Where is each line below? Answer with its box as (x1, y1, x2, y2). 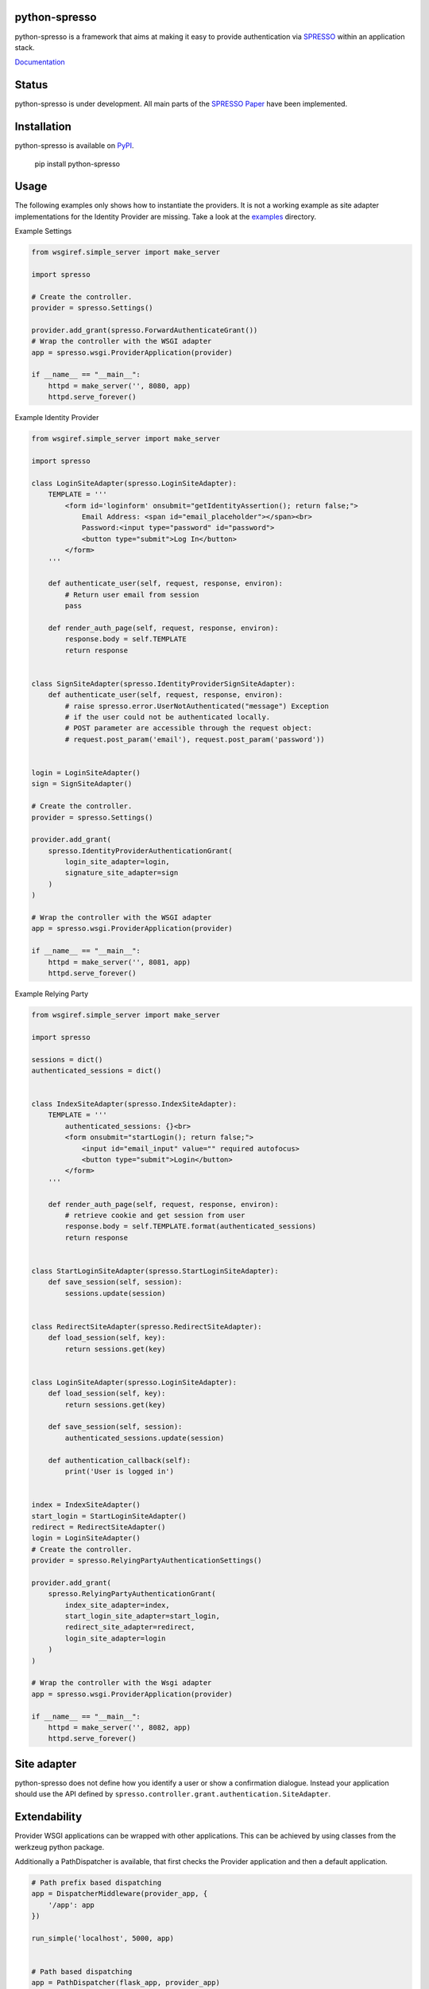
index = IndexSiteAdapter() (31, 1501, 141, 1509)
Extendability (14, 1810, 83, 1824)
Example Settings (14, 227, 72, 236)
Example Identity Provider (14, 413, 99, 422)
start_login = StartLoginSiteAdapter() (31, 1512, 187, 1520)
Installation (14, 120, 71, 134)
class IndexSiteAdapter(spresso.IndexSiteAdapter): (31, 1100, 238, 1109)
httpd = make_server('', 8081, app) (48, 957, 191, 967)
